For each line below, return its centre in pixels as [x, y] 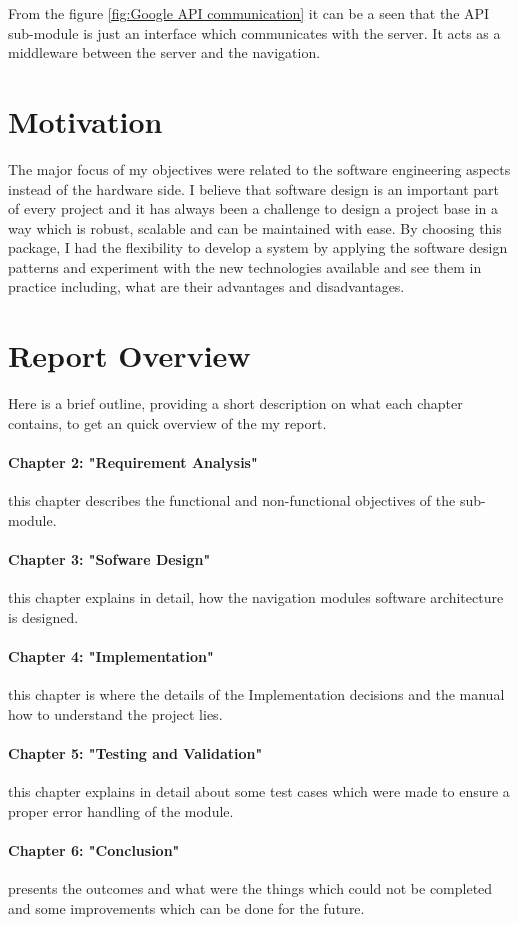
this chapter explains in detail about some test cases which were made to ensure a [259, 791]
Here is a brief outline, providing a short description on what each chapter [235, 403]
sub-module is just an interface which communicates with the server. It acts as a [254, 32]
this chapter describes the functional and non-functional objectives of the [232, 500]
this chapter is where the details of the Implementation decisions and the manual [256, 694]
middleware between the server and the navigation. [164, 52]
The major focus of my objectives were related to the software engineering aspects [259, 168]
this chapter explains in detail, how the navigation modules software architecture [256, 597]
